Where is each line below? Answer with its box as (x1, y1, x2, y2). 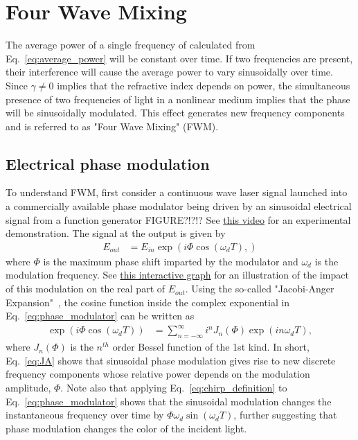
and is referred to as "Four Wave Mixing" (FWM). (6, 118, 219, 133)
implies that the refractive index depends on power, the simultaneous (57, 78, 350, 92)
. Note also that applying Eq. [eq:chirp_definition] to (60, 380, 287, 394)
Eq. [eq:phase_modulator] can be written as (6, 308, 195, 323)
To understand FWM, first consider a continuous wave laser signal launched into (6, 185, 348, 200)
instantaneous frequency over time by (6, 407, 164, 422)
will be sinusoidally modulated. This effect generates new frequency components (6, 105, 345, 120)
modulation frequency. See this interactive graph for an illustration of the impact (6, 267, 349, 282)
